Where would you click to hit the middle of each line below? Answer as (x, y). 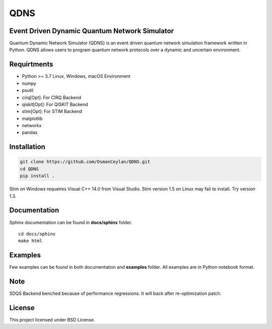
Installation (27, 147)
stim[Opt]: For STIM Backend (52, 112)
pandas (30, 133)
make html (30, 241)
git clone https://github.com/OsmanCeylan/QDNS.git (85, 162)
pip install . (37, 176)
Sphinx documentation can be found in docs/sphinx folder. (71, 222)
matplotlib (32, 119)
